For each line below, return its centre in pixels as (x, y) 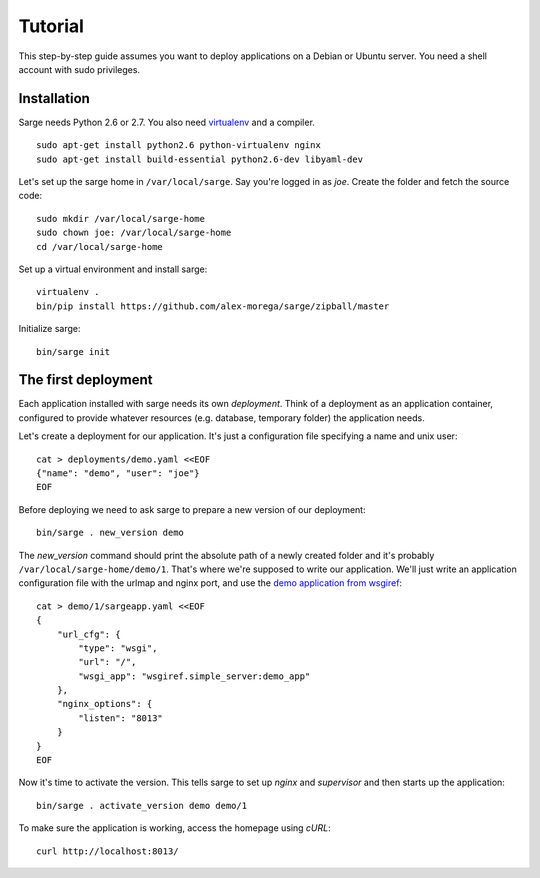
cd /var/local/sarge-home (100, 246)
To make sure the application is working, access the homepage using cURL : (174, 828)
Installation (54, 98)
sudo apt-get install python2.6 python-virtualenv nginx (179, 145)
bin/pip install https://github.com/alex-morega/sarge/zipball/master (213, 306)
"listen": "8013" (121, 718)
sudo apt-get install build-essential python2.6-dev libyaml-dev (200, 159)
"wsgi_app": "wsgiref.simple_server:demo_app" (194, 676)
